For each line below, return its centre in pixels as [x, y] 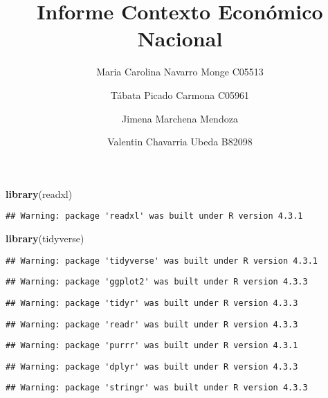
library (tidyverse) [45, 238]
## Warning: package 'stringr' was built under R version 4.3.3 [157, 388]
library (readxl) [39, 193]
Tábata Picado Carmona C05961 [180, 94]
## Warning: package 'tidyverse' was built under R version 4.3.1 [162, 261]
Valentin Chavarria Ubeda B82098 [180, 142]
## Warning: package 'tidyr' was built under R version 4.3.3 [152, 303]
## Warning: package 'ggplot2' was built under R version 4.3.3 [157, 282]
